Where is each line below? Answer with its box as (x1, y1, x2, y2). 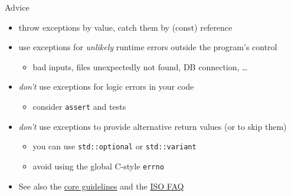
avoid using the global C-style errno (32, 159, 164, 172)
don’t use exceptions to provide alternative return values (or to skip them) (18, 120, 287, 132)
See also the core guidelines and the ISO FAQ (18, 179, 184, 192)
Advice (5, 1, 30, 13)
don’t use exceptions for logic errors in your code (18, 80, 194, 93)
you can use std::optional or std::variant (32, 140, 197, 152)
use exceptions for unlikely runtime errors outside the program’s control (18, 41, 277, 53)
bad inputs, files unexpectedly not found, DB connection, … (32, 60, 248, 73)
